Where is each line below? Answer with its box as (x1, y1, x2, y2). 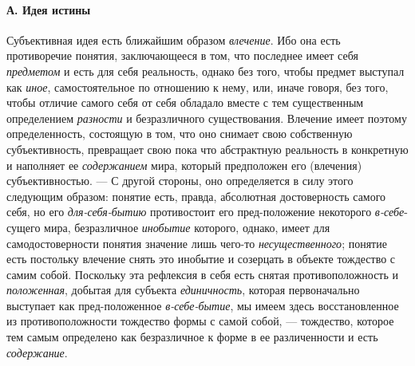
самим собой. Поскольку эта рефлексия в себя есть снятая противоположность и (6, 266, 399, 282)
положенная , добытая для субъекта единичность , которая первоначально (6, 281, 360, 298)
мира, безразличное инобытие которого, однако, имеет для (44, 218, 330, 235)
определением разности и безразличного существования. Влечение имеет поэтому (6, 109, 407, 126)
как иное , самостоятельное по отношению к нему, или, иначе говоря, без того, (6, 78, 389, 95)
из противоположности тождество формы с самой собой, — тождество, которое (6, 313, 394, 329)
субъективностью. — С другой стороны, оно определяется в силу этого (6, 172, 354, 189)
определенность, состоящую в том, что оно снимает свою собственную (6, 125, 353, 142)
